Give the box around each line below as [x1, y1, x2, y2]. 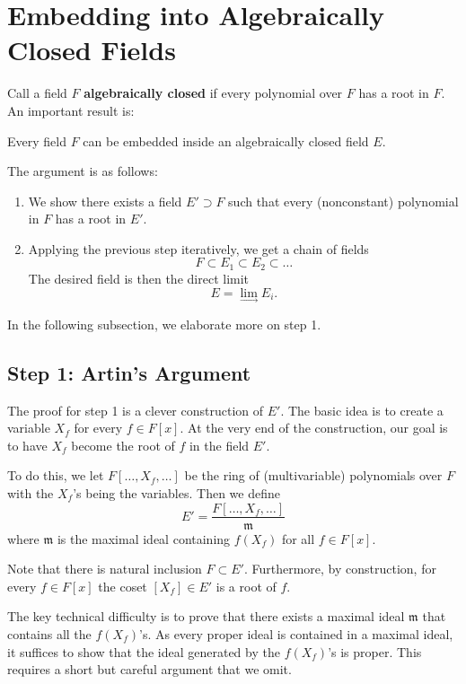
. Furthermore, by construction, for [243, 559, 436, 578]
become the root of [71, 435, 175, 454]
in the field [189, 435, 250, 454]
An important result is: [7, 101, 135, 119]
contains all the [7, 624, 92, 643]
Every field [7, 131, 66, 150]
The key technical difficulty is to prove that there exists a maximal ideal [7, 607, 405, 626]
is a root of [215, 576, 277, 595]
